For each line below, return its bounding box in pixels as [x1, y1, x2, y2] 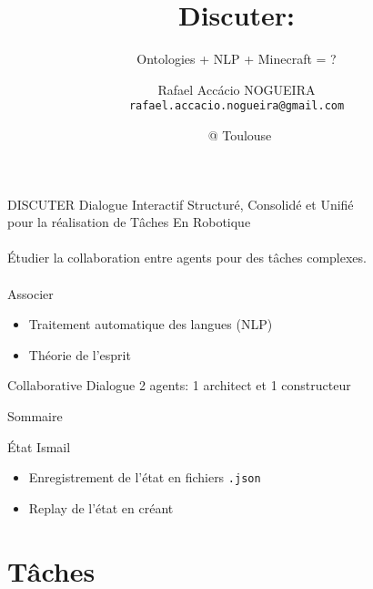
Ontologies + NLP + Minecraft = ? [136, 49, 337, 68]
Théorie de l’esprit [28, 345, 131, 364]
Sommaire [7, 406, 63, 425]
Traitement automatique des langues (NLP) [28, 315, 273, 334]
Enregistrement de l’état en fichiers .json [28, 468, 261, 487]
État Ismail [7, 437, 71, 456]
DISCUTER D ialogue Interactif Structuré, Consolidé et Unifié [7, 194, 354, 213]
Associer [7, 284, 54, 303]
